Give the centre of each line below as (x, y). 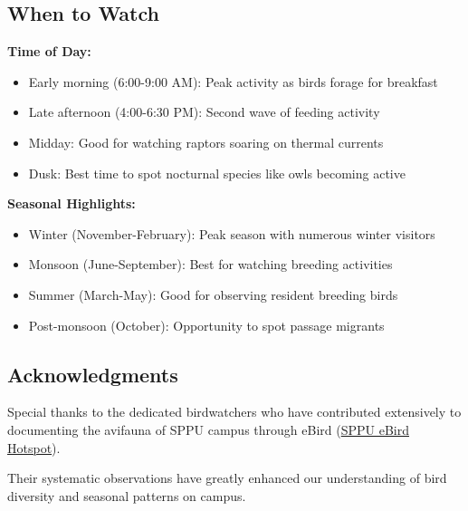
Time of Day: (49, 51)
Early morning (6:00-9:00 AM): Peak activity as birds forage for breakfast (233, 81)
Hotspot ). (34, 447)
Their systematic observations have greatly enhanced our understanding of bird (227, 478)
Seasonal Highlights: (72, 203)
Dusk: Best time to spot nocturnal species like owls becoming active (217, 173)
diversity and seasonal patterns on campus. (127, 495)
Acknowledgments (93, 374)
